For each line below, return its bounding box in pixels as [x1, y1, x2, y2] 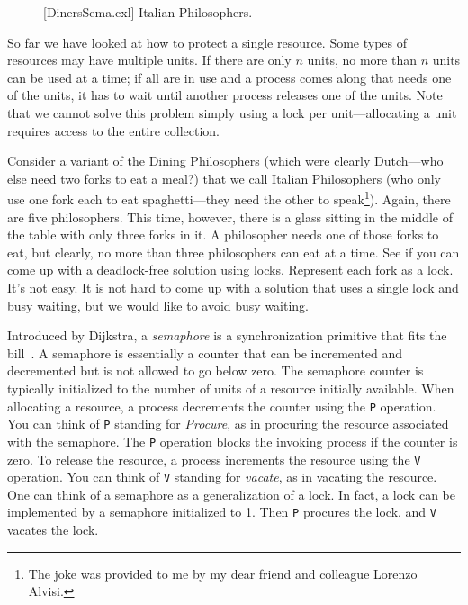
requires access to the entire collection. [7, 121, 220, 140]
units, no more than [307, 50, 417, 69]
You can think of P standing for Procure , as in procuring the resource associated [7, 414, 449, 433]
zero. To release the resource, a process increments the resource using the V [7, 449, 421, 468]
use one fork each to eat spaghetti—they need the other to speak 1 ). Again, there [7, 187, 451, 208]
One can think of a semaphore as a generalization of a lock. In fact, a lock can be [7, 484, 455, 503]
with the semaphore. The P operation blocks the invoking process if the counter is [7, 431, 458, 450]
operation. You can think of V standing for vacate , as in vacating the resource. [7, 467, 437, 486]
